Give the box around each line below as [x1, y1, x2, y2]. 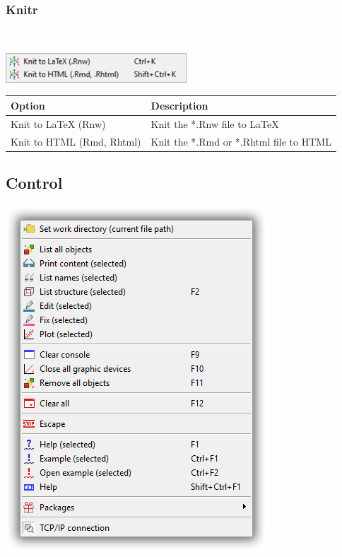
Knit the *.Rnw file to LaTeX [151, 116, 279, 131]
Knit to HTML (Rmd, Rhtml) [11, 134, 141, 148]
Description [151, 98, 208, 112]
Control [6, 172, 63, 194]
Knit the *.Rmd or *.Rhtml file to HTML [151, 134, 331, 148]
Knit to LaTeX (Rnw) [11, 116, 106, 131]
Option [11, 98, 45, 112]
